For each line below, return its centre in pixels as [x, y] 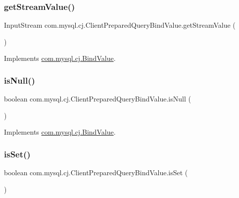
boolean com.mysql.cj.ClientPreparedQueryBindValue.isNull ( [97, 99]
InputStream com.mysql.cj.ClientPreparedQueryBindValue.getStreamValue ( [120, 25]
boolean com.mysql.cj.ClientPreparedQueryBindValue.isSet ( [96, 173]
